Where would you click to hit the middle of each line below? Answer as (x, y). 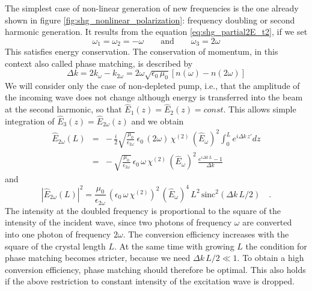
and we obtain (158, 121)
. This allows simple (260, 109)
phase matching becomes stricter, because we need (98, 258)
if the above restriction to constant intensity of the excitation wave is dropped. (150, 281)
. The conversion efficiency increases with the (206, 234)
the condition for (276, 246)
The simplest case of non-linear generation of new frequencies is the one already (152, 8)
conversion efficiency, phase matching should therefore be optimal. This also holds (155, 269)
